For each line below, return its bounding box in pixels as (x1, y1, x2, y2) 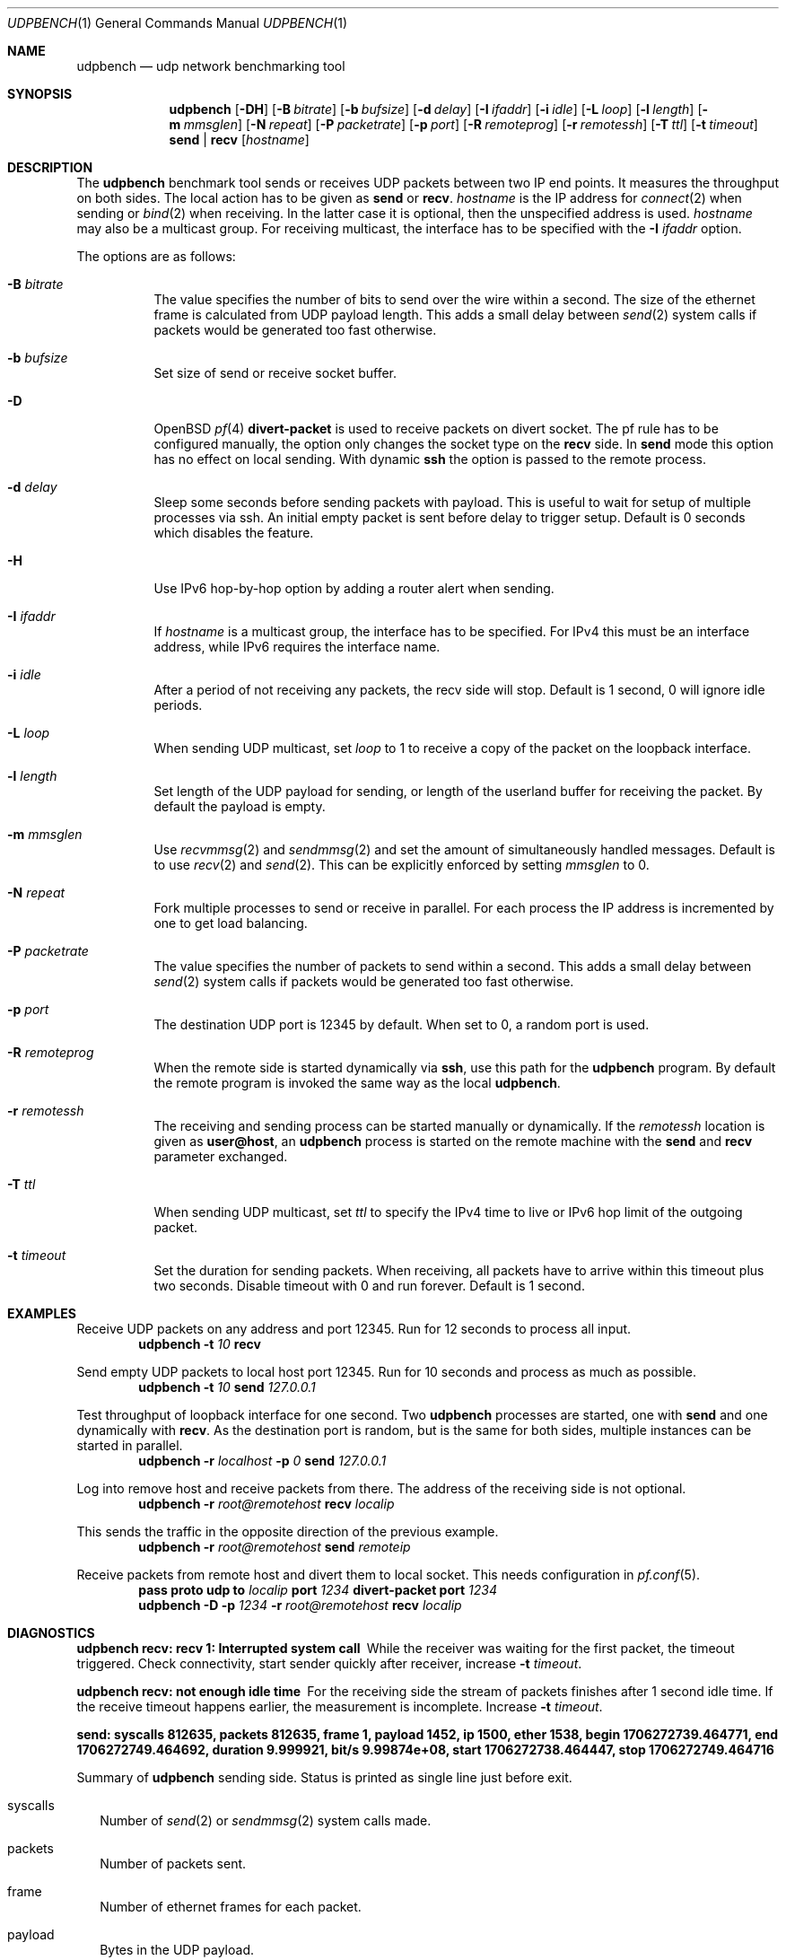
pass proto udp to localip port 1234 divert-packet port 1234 (138, 1582, 497, 1597)
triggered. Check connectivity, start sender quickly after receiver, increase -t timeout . (76, 1656, 582, 1671)
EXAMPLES (7, 1306, 76, 1321)
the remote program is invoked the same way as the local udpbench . (153, 1075, 561, 1090)
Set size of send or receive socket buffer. (153, 365, 397, 381)
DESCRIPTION (7, 160, 93, 175)
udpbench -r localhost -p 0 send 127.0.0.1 (138, 1453, 387, 1468)
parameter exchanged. (153, 1149, 288, 1164)
